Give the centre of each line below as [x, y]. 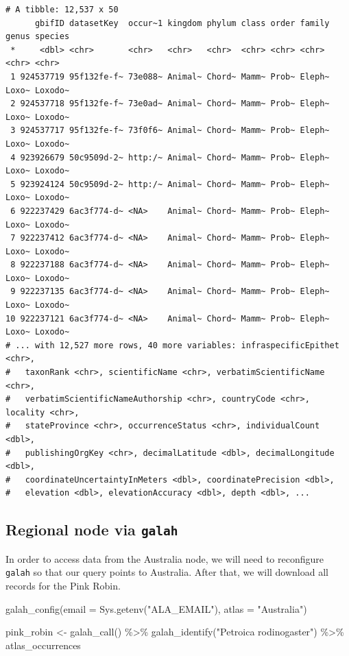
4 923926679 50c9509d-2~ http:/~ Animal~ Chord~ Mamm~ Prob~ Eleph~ [170, 157]
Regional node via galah [92, 530]
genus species [38, 37]
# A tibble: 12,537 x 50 [62, 10]
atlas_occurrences [43, 645]
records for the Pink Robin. [63, 585]
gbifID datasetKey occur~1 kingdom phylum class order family [182, 23]
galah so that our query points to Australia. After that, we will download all [167, 572]
